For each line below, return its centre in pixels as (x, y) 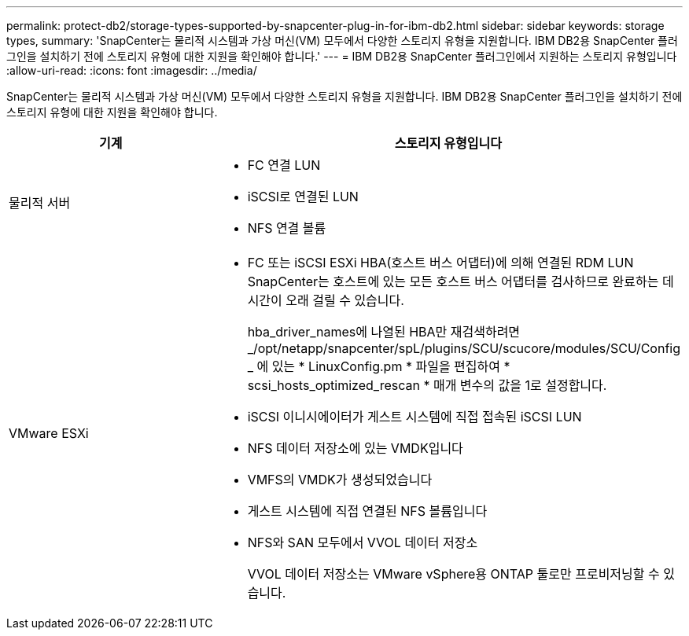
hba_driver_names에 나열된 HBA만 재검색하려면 (384, 332)
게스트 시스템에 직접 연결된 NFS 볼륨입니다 (367, 511)
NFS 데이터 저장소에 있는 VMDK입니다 (355, 448)
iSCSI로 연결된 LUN (303, 197)
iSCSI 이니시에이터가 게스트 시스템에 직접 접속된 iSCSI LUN (415, 417)
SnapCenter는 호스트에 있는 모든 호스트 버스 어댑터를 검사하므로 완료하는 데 (461, 281)
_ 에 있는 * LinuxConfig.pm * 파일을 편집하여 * (379, 366)
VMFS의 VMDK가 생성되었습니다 (340, 480)
